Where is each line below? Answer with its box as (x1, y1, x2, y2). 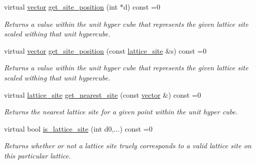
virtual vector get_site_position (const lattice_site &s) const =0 (4, 45, 207, 56)
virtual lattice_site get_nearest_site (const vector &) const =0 (4, 89, 201, 100)
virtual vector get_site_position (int (4, 2, 118, 12)
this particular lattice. (4, 150, 71, 160)
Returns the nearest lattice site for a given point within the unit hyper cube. (4, 106, 238, 117)
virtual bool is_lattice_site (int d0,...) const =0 (4, 123, 153, 134)
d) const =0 (123, 2, 160, 12)
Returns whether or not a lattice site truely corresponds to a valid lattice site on (4, 140, 251, 151)
